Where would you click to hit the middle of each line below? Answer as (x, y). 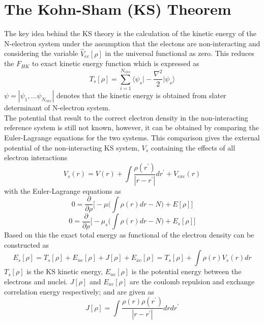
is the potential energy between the (186, 271)
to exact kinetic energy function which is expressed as (116, 63)
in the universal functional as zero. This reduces (180, 53)
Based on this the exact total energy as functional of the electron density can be (129, 235)
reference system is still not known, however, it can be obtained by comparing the (131, 127)
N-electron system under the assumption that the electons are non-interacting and (132, 43)
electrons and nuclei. (36, 281)
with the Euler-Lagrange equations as (63, 190)
